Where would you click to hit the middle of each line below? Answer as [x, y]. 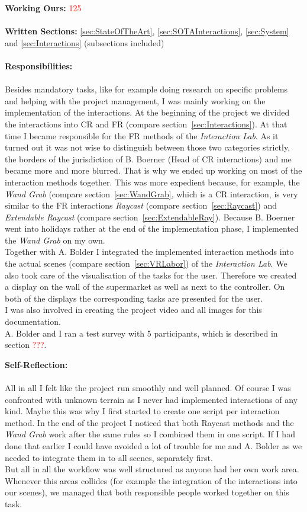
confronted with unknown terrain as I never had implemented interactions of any [151, 399]
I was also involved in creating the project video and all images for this [133, 310]
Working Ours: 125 [43, 8]
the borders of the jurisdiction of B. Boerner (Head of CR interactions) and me [148, 159]
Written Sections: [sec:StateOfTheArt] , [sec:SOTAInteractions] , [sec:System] [147, 31]
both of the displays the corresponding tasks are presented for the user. [134, 298]
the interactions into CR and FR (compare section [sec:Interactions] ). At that [146, 124]
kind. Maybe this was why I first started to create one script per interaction [142, 411]
